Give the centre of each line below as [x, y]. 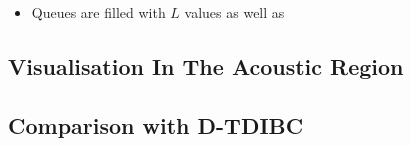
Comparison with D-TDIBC [156, 124]
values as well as [234, 12]
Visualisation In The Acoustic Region [206, 65]
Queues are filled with [98, 12]
